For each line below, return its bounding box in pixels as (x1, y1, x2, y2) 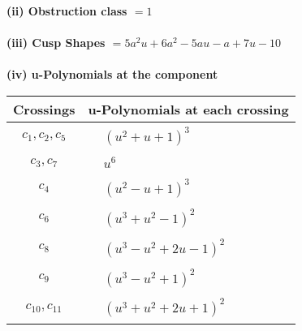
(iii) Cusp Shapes (6, 34, 106, 51)
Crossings (13, 99, 75, 118)
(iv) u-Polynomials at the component (6, 66, 218, 83)
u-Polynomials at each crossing (88, 99, 289, 118)
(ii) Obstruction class (6, 2, 127, 19)
